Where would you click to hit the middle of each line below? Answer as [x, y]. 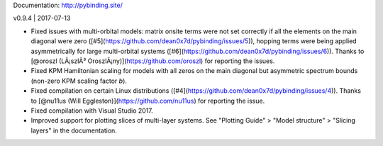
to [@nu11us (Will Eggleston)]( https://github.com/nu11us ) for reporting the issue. [148, 101]
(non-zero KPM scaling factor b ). [79, 81]
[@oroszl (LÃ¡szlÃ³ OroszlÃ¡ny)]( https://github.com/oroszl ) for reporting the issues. [153, 61]
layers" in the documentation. [74, 130]
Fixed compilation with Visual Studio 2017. [92, 111]
